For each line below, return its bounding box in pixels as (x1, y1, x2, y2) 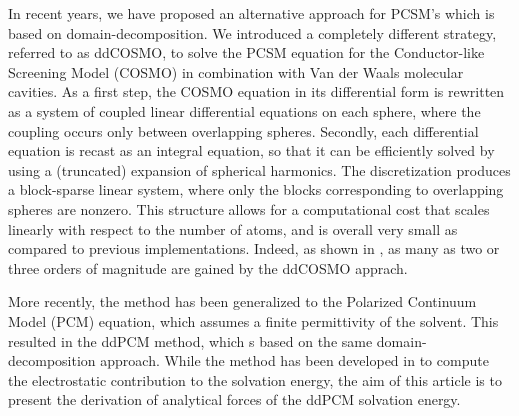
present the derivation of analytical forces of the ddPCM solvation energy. (8, 389, 461, 410)
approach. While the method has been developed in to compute (100, 350, 489, 371)
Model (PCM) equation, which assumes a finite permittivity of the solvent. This (8, 310, 499, 331)
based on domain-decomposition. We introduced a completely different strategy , (8, 22, 497, 43)
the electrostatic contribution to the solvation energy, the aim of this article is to (8, 369, 502, 390)
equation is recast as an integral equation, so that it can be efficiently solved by (8, 140, 495, 161)
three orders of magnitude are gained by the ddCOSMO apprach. (8, 257, 408, 278)
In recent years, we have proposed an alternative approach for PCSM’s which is (8, 3, 495, 23)
